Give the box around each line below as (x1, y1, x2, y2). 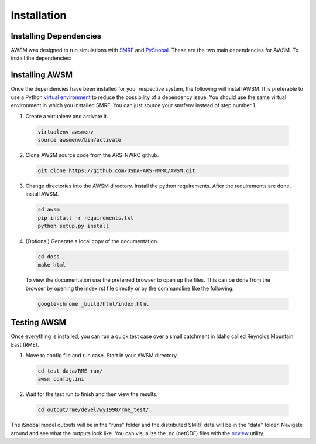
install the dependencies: (11, 54, 71, 62)
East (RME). (11, 341, 39, 348)
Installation (11, 9, 67, 22)
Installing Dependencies (11, 31, 102, 41)
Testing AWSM (11, 317, 67, 327)
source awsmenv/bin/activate (37, 136, 122, 143)
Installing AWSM (11, 70, 73, 80)
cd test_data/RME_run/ (37, 368, 103, 374)
